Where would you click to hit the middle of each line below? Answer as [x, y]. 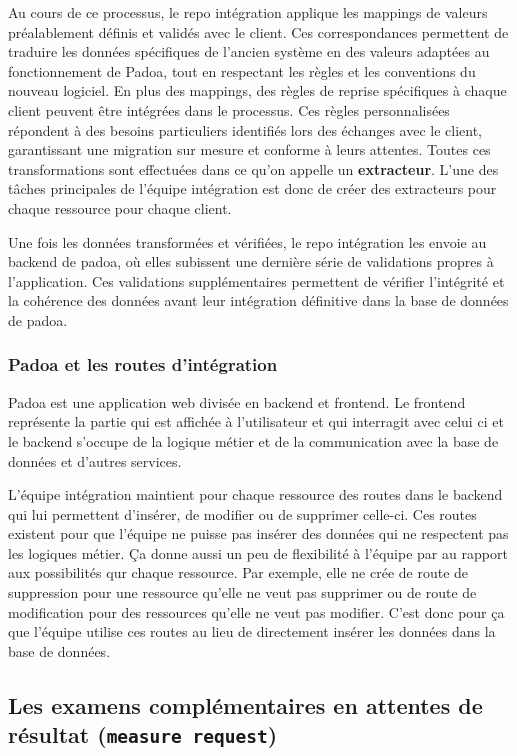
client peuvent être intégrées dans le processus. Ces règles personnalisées [229, 109]
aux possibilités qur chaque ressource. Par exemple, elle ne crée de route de [238, 572]
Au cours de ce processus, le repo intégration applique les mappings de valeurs [248, 12]
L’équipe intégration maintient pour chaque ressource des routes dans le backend [255, 494]
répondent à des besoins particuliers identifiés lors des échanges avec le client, [245, 129]
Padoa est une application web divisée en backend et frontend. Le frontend [237, 401]
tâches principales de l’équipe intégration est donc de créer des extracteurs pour [252, 188]
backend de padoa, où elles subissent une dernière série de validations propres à [251, 261]
